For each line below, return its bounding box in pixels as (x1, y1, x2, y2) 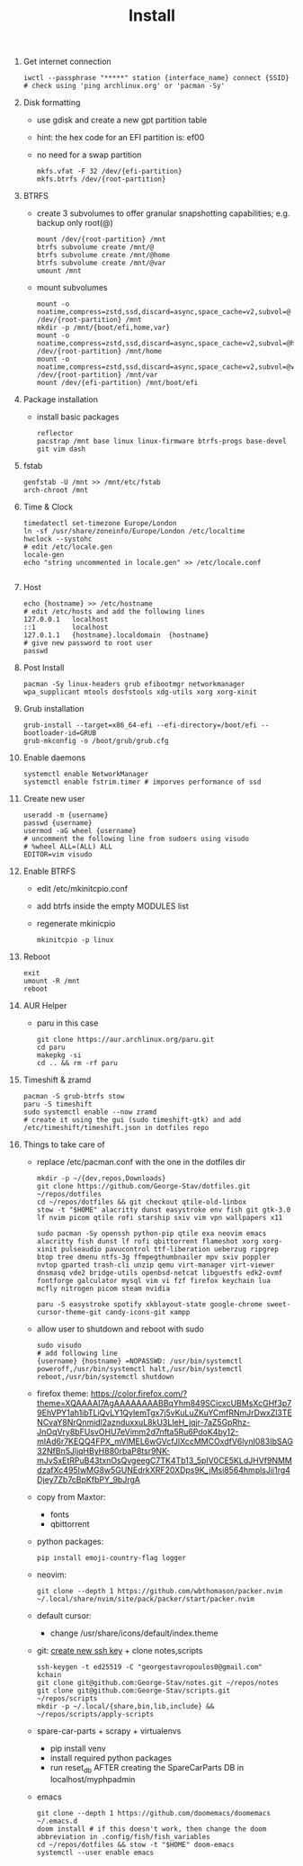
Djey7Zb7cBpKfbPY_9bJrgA (36, 1475, 140, 1485)
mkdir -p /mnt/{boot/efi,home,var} (36, 323, 170, 333)
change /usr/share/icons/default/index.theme (49, 1628, 218, 1638)
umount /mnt (36, 266, 82, 275)
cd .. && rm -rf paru (36, 1059, 118, 1068)
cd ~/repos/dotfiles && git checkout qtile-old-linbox (36, 1198, 246, 1207)
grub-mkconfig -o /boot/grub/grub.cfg (22, 737, 169, 746)
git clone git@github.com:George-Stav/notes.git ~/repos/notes (36, 1679, 280, 1688)
